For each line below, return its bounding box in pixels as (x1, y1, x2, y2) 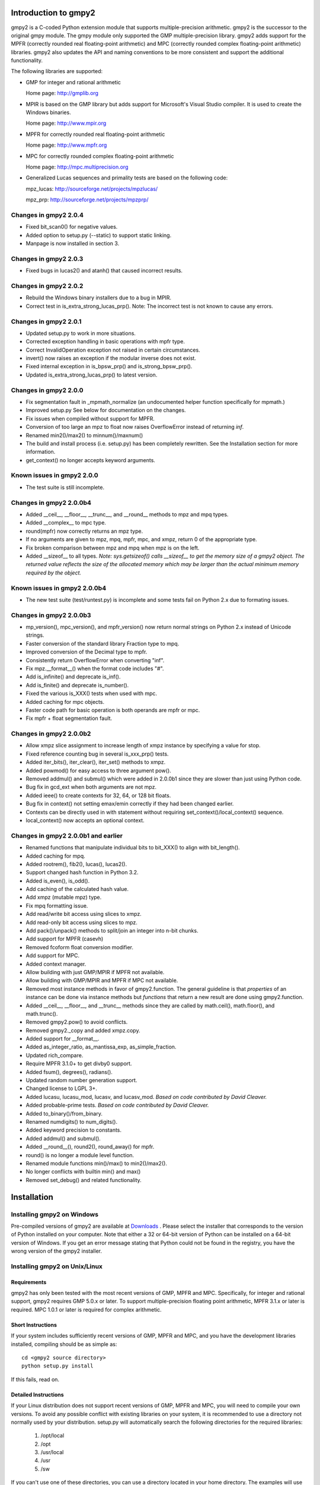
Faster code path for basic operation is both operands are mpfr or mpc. (25, 706, 200, 713)
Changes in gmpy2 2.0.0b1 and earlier (11, 832, 123, 840)
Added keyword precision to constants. (25, 1126, 121, 1134)
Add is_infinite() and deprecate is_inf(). (25, 673, 121, 680)
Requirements (11, 1278, 47, 1285)
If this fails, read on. (11, 1376, 59, 1383)
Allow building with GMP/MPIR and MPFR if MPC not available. (25, 977, 178, 984)
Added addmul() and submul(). (25, 1135, 101, 1142)
